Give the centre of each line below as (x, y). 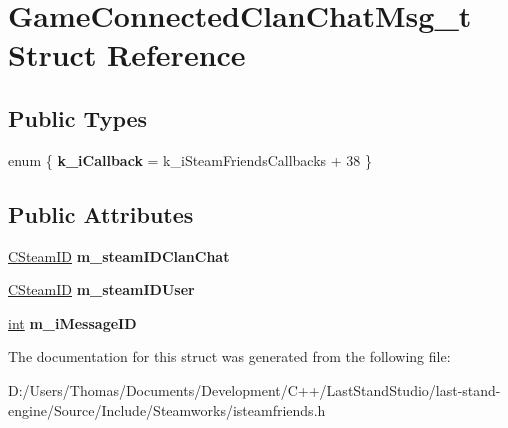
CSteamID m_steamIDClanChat (119, 255)
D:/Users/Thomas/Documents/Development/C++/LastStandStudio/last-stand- (254, 389)
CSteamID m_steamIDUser (101, 289)
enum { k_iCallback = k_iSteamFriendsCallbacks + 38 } (190, 159)
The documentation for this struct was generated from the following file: (229, 356)
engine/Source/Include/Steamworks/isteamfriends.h (167, 409)
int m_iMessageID (72, 322)
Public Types (78, 117)
